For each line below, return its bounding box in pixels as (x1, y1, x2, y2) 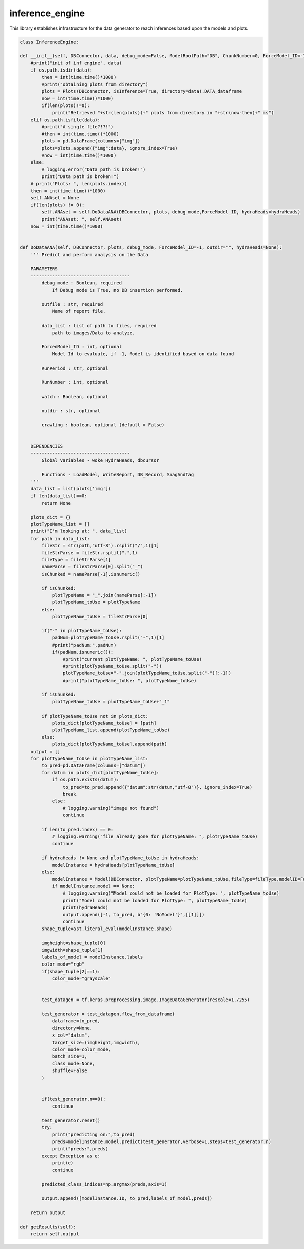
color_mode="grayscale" (52, 976, 111, 981)
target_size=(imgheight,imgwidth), (52, 1040, 140, 1045)
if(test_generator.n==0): (41, 1096, 106, 1102)
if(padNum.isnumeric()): (52, 649, 114, 655)
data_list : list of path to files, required (41, 323, 157, 329)
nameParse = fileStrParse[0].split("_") (41, 564, 143, 570)
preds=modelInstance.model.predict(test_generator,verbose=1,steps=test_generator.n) (52, 1139, 271, 1145)
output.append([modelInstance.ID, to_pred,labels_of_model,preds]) (41, 1196, 213, 1201)
